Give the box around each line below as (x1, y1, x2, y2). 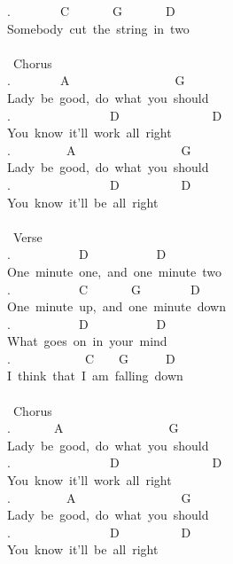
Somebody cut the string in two (7, 19, 190, 37)
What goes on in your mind (7, 332, 167, 350)
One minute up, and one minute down (7, 297, 226, 316)
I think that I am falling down (7, 366, 183, 385)
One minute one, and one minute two (7, 262, 221, 280)
